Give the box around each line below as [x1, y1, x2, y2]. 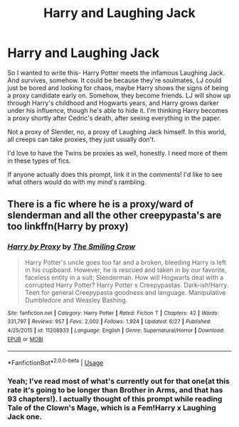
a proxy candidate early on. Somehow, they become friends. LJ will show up [7, 91, 231, 99]
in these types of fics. [7, 156, 71, 165]
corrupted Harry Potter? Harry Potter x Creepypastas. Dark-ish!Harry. [24, 281, 229, 289]
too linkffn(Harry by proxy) [7, 220, 129, 232]
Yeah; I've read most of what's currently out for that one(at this [7, 376, 230, 386]
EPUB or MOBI [7, 335, 44, 342]
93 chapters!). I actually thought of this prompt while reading [7, 394, 223, 404]
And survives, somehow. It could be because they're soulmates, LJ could [7, 76, 222, 85]
